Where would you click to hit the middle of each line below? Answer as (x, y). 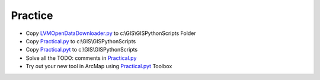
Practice (32, 15)
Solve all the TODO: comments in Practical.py (81, 58)
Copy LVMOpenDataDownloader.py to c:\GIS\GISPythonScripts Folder (111, 33)
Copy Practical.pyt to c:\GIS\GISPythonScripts (82, 50)
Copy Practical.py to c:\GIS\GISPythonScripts (81, 41)
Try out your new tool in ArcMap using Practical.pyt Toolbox (99, 66)
